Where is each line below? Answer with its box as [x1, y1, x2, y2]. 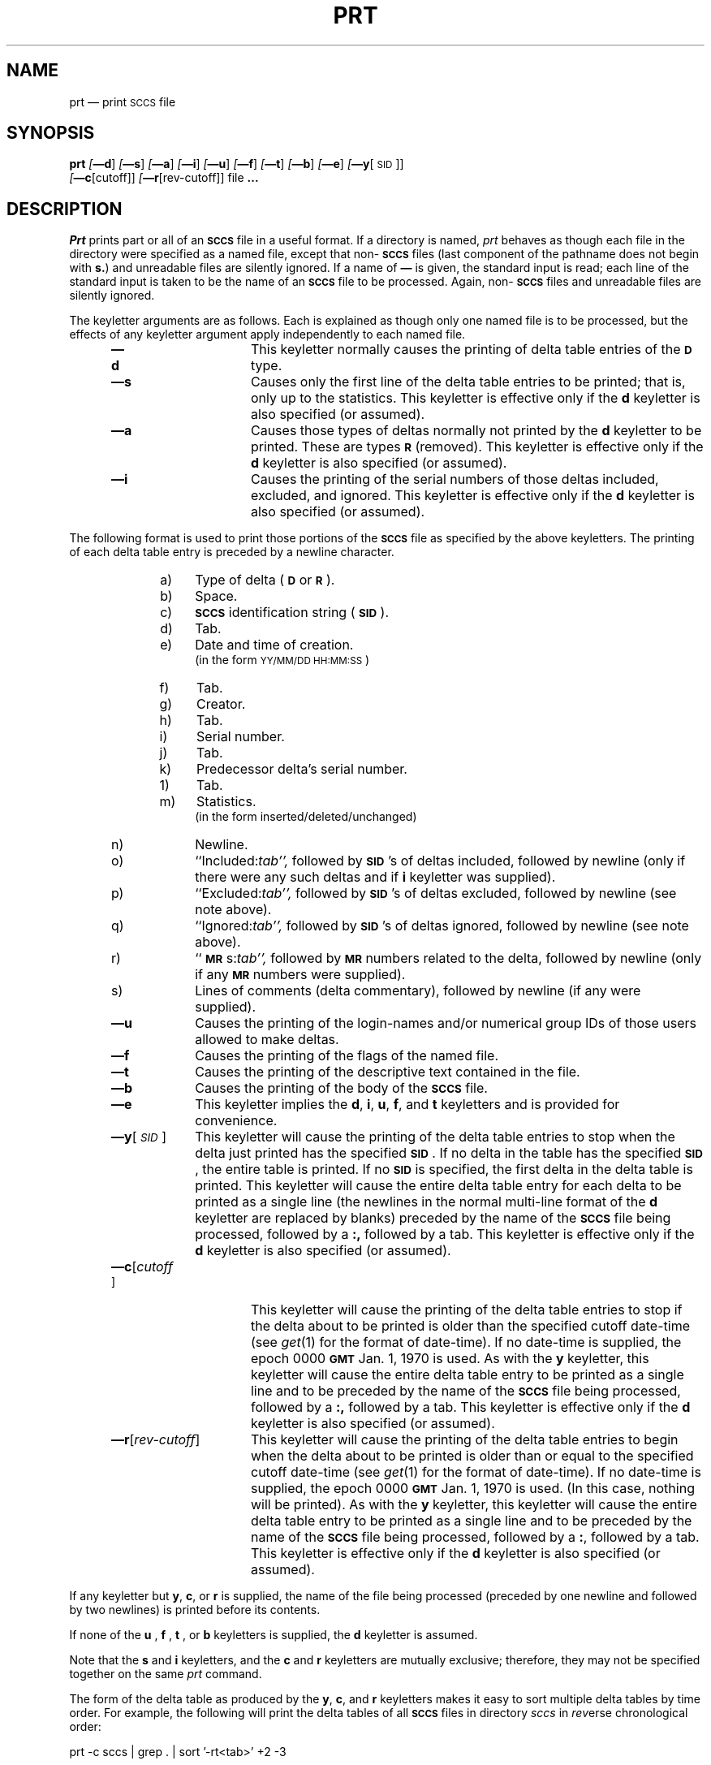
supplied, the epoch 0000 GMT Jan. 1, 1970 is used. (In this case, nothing [250, 1480, 695, 1497]
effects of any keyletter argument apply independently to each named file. [69, 327, 466, 342]
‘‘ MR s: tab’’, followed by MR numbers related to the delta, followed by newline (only [195, 950, 702, 967]
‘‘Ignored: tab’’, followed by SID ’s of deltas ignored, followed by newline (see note [195, 917, 689, 934]
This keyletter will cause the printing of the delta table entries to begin [250, 1431, 679, 1448]
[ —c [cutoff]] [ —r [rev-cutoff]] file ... [69, 170, 259, 185]
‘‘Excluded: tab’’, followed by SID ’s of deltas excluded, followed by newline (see [195, 885, 677, 902]
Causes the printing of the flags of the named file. [195, 1047, 499, 1064]
